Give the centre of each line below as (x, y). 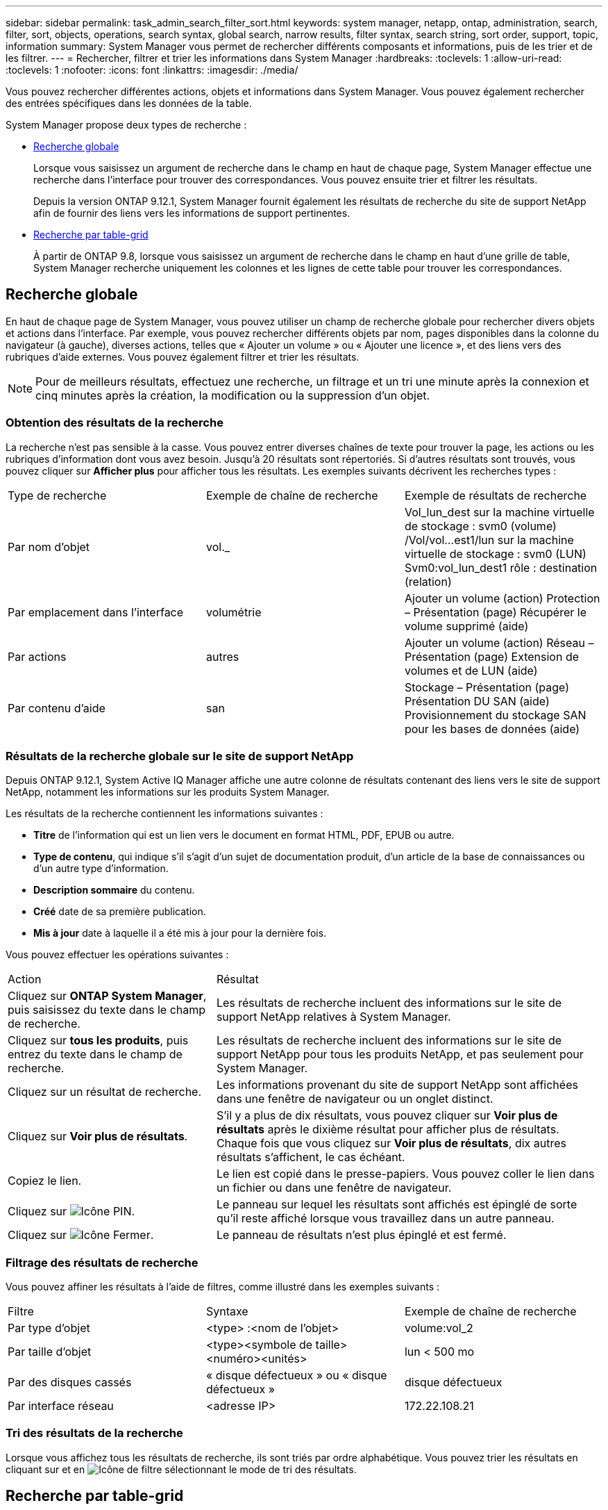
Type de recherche (57, 495)
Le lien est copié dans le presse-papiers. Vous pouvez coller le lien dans (405, 1174)
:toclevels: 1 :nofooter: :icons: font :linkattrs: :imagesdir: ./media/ (152, 70)
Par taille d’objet (50, 1352)
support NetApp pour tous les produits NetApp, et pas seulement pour (400, 1054)
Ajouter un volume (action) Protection (502, 598)
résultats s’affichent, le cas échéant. (311, 1157)
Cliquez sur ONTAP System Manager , (107, 996)
